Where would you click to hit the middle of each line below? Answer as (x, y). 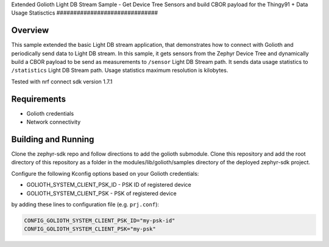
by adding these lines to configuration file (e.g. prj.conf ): (85, 204)
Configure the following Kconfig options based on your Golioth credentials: (105, 173)
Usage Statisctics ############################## (85, 13)
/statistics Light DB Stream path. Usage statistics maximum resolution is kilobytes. (120, 71)
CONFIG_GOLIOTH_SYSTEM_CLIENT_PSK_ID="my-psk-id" (100, 221)
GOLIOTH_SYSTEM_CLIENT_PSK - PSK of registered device (101, 193)
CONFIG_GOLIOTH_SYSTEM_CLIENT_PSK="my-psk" (90, 229)
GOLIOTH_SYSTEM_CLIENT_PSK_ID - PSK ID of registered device (109, 185)
